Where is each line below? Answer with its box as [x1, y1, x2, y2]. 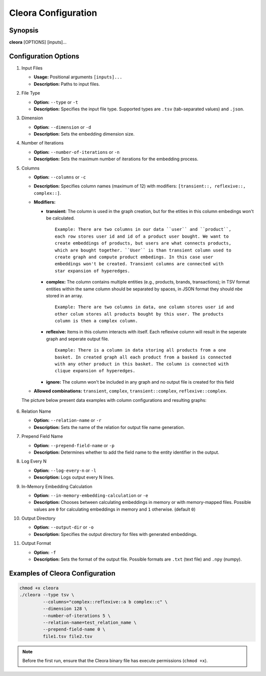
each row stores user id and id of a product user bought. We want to [55, 233, 229, 239]
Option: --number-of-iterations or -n [33, 149, 120, 155]
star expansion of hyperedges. [55, 268, 131, 274]
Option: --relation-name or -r [33, 417, 102, 424]
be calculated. [46, 215, 75, 221]
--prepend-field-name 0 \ [42, 627, 105, 632]
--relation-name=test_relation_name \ [42, 619, 136, 625]
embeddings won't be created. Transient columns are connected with [55, 261, 224, 267]
